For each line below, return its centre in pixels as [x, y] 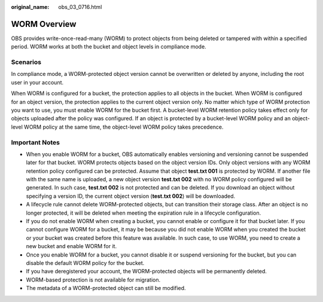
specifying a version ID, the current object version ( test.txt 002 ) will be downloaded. [131, 196]
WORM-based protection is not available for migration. [93, 280]
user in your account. [37, 82]
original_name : [30, 7]
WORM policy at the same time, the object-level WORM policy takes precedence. [124, 127]
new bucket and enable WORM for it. [71, 246]
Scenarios [26, 62]
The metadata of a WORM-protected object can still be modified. [106, 288]
